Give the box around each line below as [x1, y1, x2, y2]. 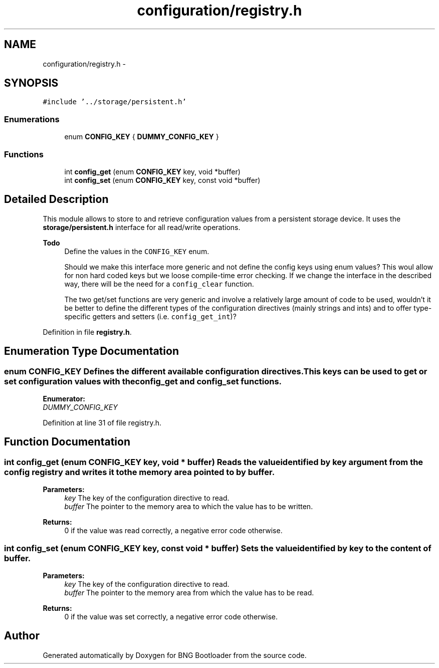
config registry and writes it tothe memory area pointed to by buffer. [4, 467, 275, 477]
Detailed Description [4, 193, 109, 206]
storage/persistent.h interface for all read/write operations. [43, 222, 241, 232]
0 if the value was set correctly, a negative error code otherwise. [64, 612, 278, 621]
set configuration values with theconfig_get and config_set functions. [4, 376, 282, 386]
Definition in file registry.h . [43, 327, 132, 336]
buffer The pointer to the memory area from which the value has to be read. [64, 588, 314, 597]
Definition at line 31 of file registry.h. [43, 418, 162, 427]
